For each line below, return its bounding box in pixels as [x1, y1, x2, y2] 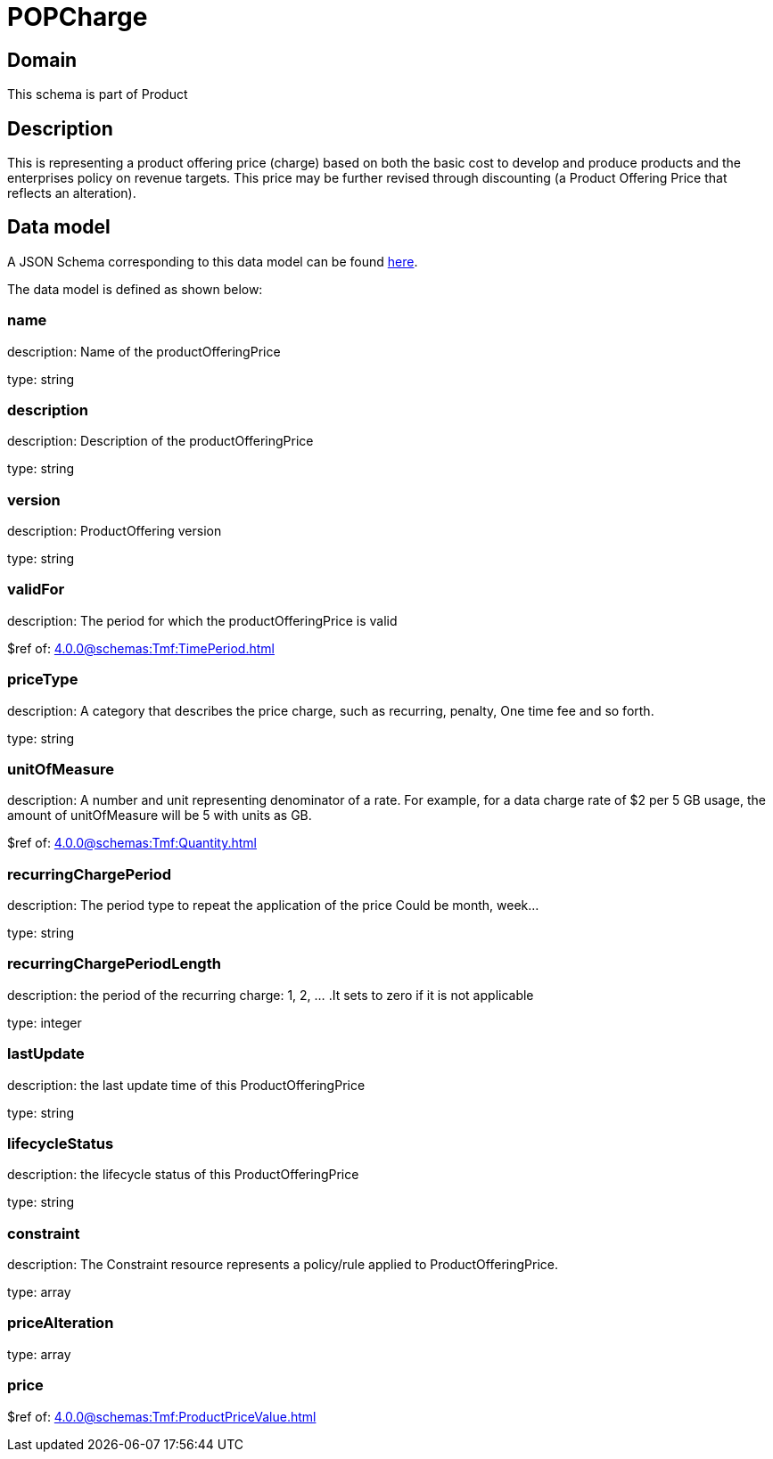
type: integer [7, 1014, 82, 1030]
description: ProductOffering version [7, 523, 222, 539]
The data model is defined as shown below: [7, 281, 263, 297]
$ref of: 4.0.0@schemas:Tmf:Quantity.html [7, 835, 257, 851]
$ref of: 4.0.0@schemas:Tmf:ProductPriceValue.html [7, 1408, 317, 1424]
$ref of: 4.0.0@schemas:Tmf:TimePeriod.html [7, 640, 275, 656]
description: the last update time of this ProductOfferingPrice [7, 1077, 366, 1093]
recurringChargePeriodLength [7, 955, 221, 973]
